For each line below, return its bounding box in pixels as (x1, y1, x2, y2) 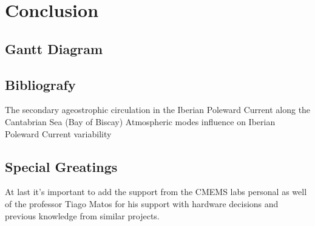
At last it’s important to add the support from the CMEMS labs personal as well (5, 185, 307, 198)
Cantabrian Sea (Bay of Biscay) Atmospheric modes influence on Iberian (5, 115, 276, 128)
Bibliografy (5, 75, 76, 94)
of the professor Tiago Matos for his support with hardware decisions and (5, 197, 279, 210)
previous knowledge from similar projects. (5, 209, 160, 222)
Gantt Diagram (5, 39, 103, 58)
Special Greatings (5, 157, 118, 176)
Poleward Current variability (5, 127, 112, 140)
